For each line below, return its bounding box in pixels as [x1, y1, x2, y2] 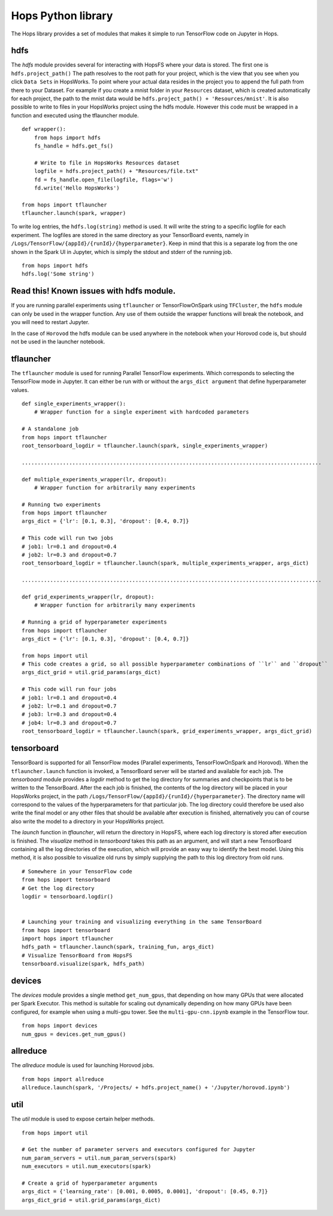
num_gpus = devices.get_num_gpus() [22, 1031, 126, 1038]
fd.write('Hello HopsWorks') [34, 184, 120, 191]
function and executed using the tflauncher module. [11, 112, 139, 119]
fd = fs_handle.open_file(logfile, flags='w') [34, 176, 174, 183]
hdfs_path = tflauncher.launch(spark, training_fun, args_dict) [22, 944, 215, 951]
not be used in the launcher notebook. [11, 338, 105, 345]
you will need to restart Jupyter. [11, 319, 90, 326]
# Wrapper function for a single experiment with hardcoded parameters [34, 409, 249, 415]
